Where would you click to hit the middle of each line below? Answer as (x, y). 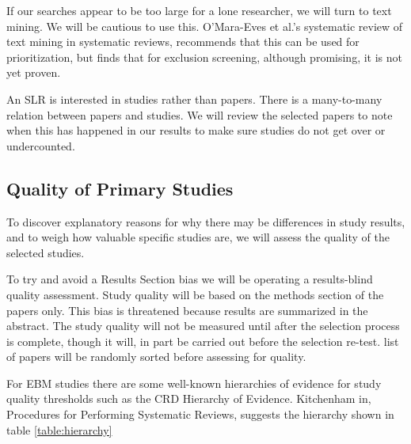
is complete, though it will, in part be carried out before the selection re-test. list (203, 341)
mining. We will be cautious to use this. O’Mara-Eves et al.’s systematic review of (205, 26)
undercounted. (41, 145)
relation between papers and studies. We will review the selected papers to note (200, 114)
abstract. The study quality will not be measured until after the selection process (203, 326)
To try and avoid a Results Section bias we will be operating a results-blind (190, 279)
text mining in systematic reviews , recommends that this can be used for (183, 42)
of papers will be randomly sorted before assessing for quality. (156, 357)
